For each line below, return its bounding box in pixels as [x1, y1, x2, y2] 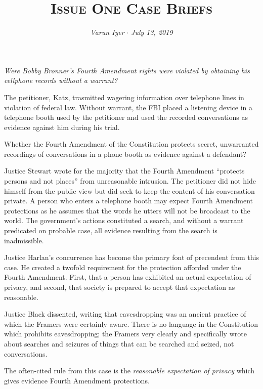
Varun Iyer [90, 27, 124, 37]
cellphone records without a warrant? [4, 75, 118, 85]
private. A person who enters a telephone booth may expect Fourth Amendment [4, 195, 253, 206]
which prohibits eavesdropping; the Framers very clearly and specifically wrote [4, 328, 247, 339]
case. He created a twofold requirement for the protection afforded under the [4, 262, 241, 272]
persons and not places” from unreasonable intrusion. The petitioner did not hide [4, 176, 256, 186]
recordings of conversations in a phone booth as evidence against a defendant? [4, 148, 246, 159]
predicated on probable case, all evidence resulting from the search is [4, 225, 217, 236]
